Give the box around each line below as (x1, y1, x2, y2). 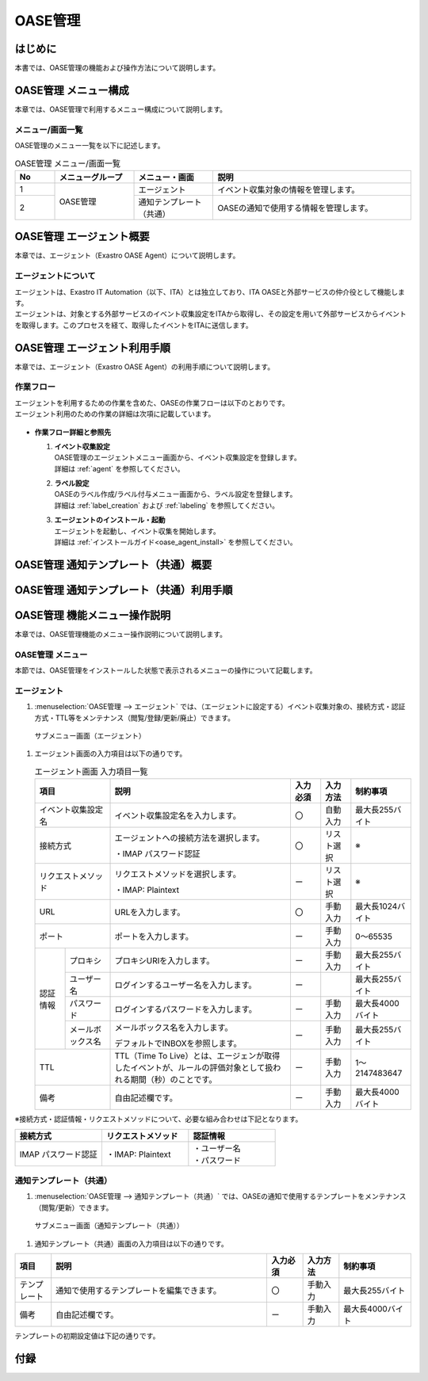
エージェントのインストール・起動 (54, 515, 166, 525)
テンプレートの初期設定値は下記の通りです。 (14, 1331, 160, 1341)
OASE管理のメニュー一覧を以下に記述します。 (14, 141, 165, 151)
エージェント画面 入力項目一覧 (34, 766, 148, 777)
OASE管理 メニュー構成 (14, 83, 130, 97)
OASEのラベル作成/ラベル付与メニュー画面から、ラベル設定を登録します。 (54, 490, 297, 499)
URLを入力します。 (114, 907, 185, 918)
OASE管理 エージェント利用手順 (14, 341, 170, 354)
